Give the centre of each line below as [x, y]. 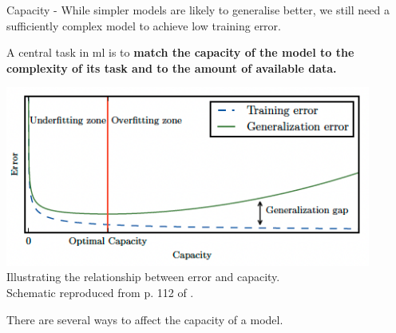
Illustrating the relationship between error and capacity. [143, 277]
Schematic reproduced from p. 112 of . [100, 292]
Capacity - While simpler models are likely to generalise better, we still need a [198, 10]
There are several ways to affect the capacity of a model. [145, 319]
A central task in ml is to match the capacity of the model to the [180, 52]
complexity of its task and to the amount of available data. [172, 67]
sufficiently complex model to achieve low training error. [144, 25]
